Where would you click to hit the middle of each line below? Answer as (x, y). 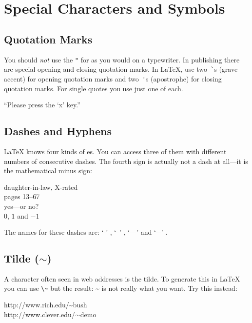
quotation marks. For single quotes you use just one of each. (94, 88)
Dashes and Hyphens (58, 131)
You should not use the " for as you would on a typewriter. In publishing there (122, 59)
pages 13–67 (22, 196)
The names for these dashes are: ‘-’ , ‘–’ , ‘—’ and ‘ (80, 232)
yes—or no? (21, 206)
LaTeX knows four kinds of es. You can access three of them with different (115, 151)
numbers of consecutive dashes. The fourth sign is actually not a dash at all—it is (126, 161)
